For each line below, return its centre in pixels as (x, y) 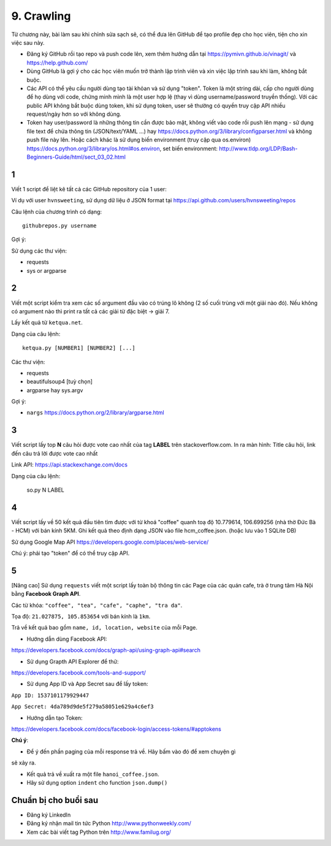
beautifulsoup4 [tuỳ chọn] (60, 382)
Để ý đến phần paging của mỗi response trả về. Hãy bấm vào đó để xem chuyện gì (131, 752)
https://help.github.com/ (57, 63)
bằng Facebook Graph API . (46, 594)
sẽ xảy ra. (24, 763)
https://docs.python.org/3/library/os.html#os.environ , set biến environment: (122, 148)
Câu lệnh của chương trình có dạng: (57, 211)
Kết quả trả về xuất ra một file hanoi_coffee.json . (93, 774)
